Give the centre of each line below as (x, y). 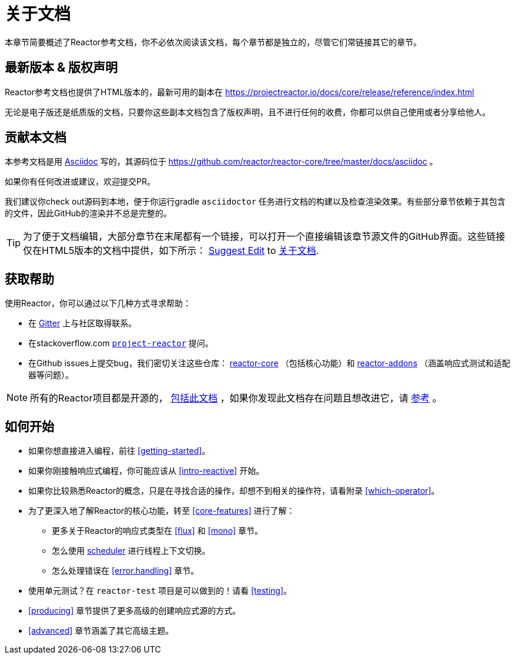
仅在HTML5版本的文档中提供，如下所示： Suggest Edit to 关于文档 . (171, 251)
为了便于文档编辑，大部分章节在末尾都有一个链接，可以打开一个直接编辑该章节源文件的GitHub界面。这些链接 (264, 237)
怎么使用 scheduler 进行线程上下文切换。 (131, 551)
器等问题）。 (51, 375)
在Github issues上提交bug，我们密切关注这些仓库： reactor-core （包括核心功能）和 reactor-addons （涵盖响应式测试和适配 (269, 363)
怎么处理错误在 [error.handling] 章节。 (126, 571)
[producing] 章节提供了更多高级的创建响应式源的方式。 (135, 611)
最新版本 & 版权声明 (61, 68)
